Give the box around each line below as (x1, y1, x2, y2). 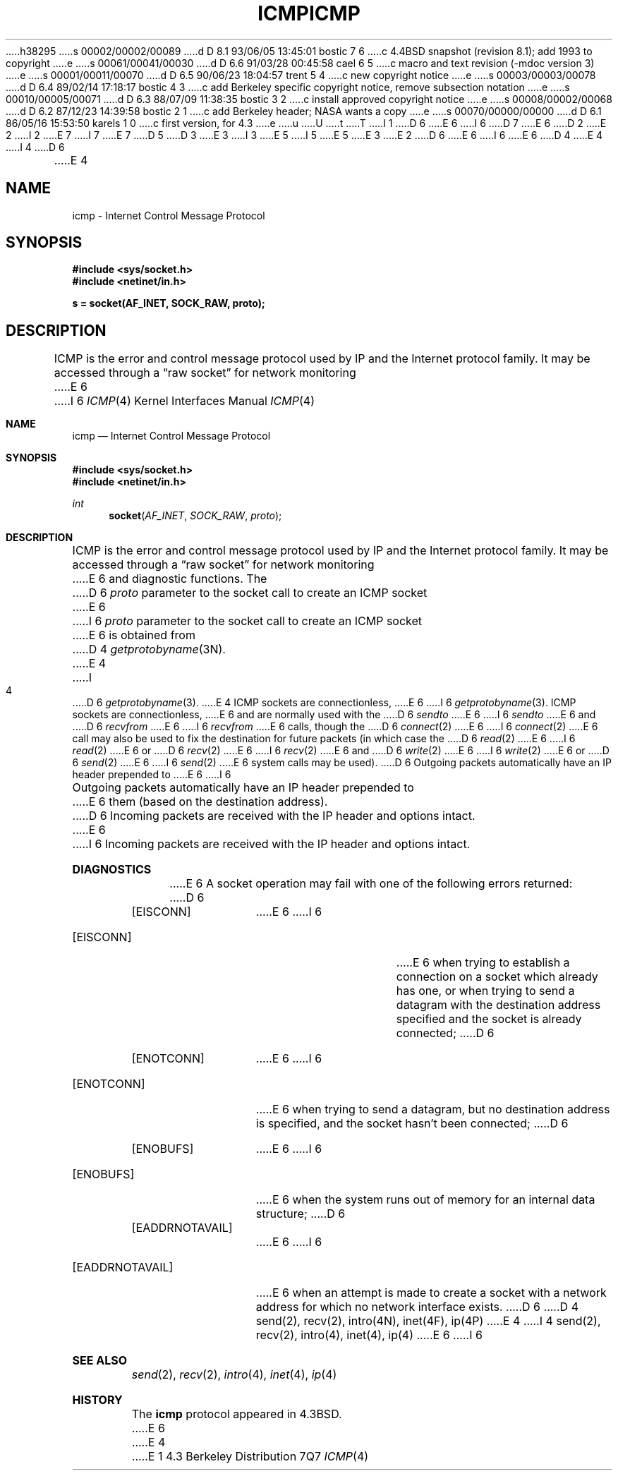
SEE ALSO (72, 1353, 128, 1368)
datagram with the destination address (396, 998, 601, 1012)
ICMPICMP (257, 1, 360, 25)
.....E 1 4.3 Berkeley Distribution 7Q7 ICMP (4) (131, 1449, 369, 1464)
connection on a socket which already (396, 969, 598, 984)
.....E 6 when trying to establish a (396, 955, 570, 970)
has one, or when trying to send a (396, 984, 575, 998)
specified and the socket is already (396, 1012, 582, 1027)
